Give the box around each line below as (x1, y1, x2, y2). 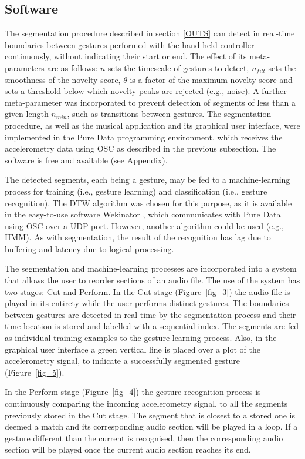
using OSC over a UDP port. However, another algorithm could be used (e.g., (5, 219, 284, 232)
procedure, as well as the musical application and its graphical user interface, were (5, 119, 300, 131)
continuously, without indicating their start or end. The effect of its (5, 50, 247, 62)
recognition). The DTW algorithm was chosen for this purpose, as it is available (5, 196, 292, 209)
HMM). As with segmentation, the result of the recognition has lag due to (5, 231, 271, 243)
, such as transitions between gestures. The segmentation (67, 108, 272, 120)
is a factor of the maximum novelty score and (130, 73, 293, 85)
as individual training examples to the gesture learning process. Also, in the (5, 331, 277, 344)
